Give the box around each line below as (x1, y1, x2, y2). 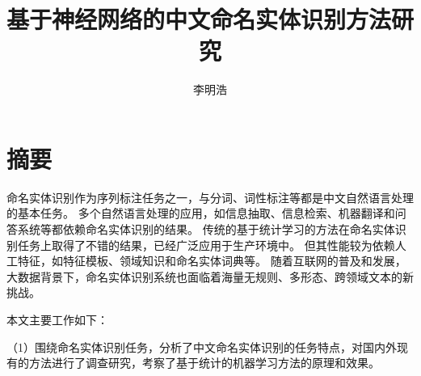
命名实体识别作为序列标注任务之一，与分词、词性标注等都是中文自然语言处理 (6, 188, 414, 205)
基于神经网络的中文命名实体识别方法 (6, 2, 392, 36)
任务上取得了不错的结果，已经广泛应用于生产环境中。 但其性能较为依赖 (17, 236, 395, 253)
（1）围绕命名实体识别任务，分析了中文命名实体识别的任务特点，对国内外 (6, 338, 397, 355)
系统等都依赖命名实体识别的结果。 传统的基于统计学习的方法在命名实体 (17, 221, 395, 238)
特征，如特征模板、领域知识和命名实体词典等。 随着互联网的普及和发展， (17, 252, 406, 269)
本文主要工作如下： (6, 311, 108, 327)
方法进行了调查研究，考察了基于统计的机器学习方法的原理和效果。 (28, 354, 380, 371)
